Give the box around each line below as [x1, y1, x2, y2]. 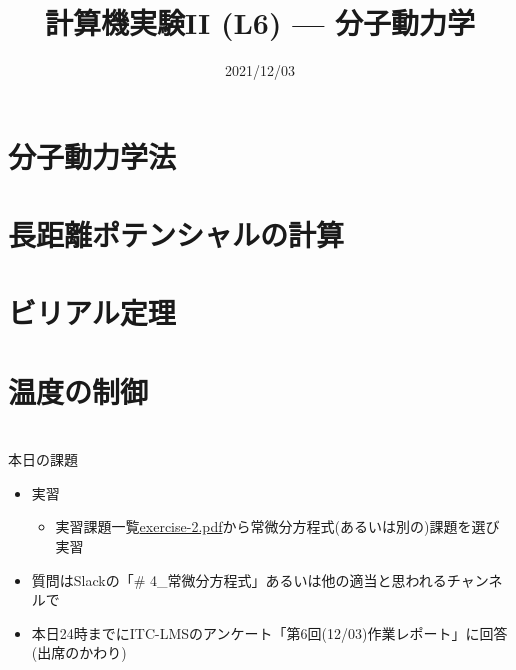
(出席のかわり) [31, 642, 127, 663]
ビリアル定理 [8, 292, 176, 333]
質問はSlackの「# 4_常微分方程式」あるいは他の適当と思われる [31, 569, 447, 590]
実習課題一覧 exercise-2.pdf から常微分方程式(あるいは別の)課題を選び [55, 516, 500, 537]
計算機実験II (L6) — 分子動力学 [44, 2, 476, 43]
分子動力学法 [8, 135, 177, 176]
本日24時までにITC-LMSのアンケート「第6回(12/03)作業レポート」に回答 [31, 622, 508, 643]
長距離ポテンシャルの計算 [8, 214, 345, 255]
